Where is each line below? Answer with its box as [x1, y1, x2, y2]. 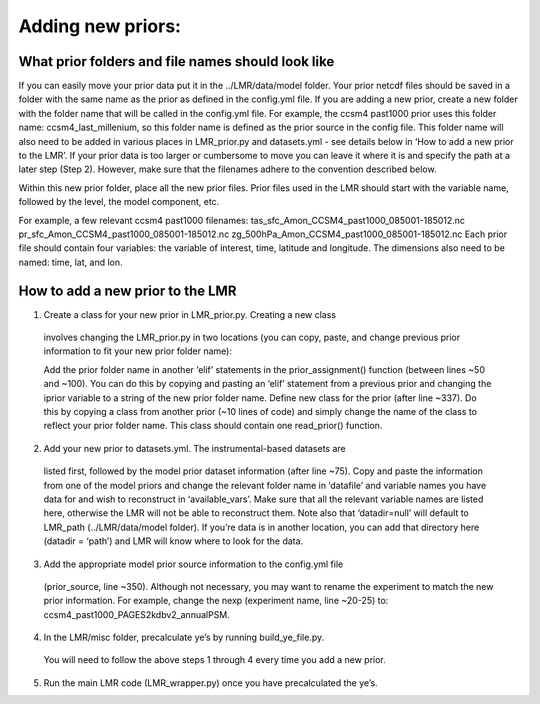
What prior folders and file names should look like [18, 53, 335, 70]
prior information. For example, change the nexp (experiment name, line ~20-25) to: [43, 595, 389, 607]
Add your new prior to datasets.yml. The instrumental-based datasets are [43, 442, 346, 454]
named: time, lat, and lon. [18, 256, 124, 268]
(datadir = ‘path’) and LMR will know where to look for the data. [43, 535, 304, 547]
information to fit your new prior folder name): [43, 345, 232, 357]
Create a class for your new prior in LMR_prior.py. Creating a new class [43, 308, 337, 320]
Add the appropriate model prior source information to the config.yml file [43, 558, 344, 570]
